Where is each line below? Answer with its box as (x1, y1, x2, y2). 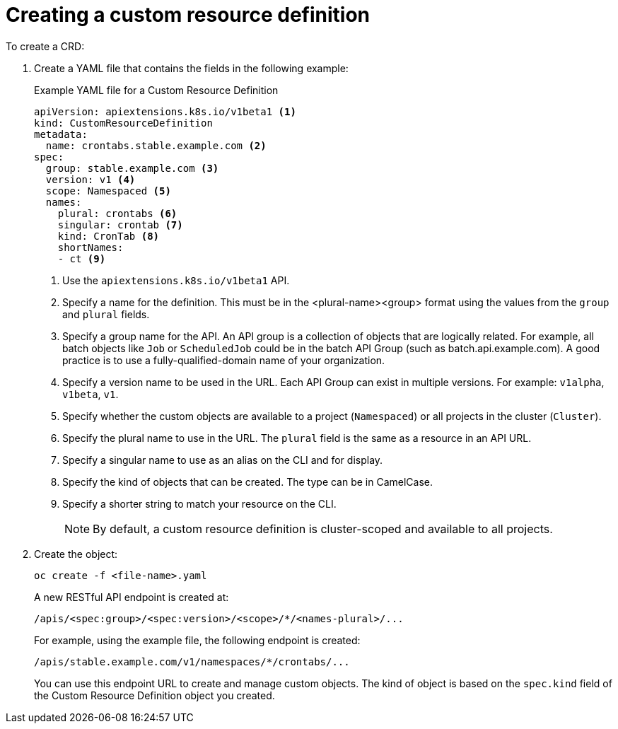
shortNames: (57, 241, 124, 253)
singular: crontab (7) (57, 218, 183, 231)
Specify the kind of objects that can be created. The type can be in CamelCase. (62, 475, 433, 488)
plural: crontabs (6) (57, 207, 177, 219)
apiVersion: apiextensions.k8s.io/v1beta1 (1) (34, 105, 296, 117)
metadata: (34, 128, 88, 140)
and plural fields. (62, 308, 150, 320)
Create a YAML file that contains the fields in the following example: (34, 62, 349, 74)
